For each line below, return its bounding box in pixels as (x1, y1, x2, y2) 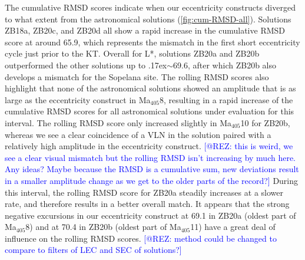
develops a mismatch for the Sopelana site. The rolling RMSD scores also (5, 70, 269, 83)
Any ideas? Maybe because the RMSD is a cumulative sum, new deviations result (5, 163, 299, 175)
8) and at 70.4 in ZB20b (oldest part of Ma (25, 220, 181, 233)
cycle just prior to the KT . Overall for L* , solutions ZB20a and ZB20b (5, 47, 260, 60)
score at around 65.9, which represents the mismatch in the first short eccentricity (5, 35, 300, 48)
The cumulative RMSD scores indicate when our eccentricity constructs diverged (5, 1, 296, 13)
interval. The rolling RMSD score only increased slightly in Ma (5, 116, 232, 129)
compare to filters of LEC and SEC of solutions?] (5, 243, 182, 256)
